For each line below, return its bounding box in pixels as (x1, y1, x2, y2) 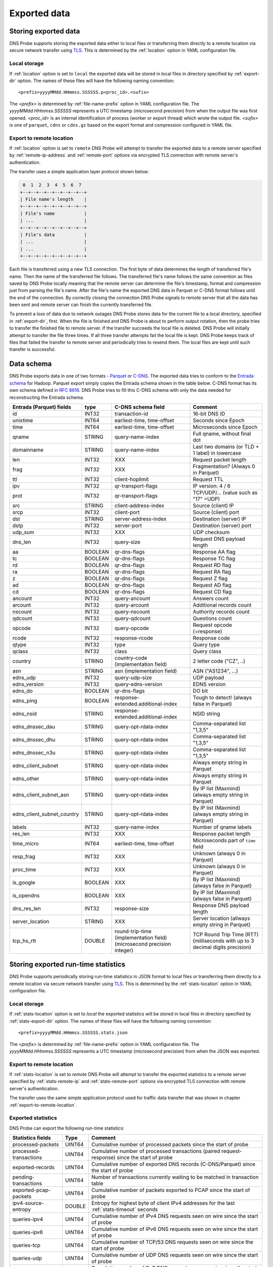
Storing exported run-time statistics (9, 960, 126, 969)
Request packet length (193, 456, 247, 463)
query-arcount (114, 601, 149, 608)
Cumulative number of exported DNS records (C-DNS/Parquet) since (91, 1161, 255, 1168)
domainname (12, 446, 44, 453)
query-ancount (114, 594, 150, 602)
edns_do (12, 687, 33, 694)
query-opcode (114, 624, 149, 631)
